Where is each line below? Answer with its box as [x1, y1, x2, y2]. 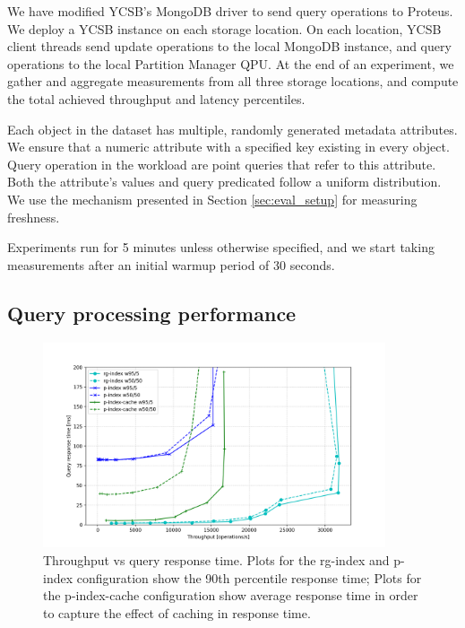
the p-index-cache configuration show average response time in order [43, 586, 418, 605]
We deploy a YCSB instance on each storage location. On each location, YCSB [7, 19, 442, 38]
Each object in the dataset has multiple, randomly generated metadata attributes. [7, 119, 458, 138]
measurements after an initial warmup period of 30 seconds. [7, 255, 335, 274]
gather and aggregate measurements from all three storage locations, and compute [7, 72, 459, 91]
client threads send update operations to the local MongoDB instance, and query [7, 37, 452, 56]
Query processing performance [7, 299, 297, 327]
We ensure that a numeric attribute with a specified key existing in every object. [7, 137, 450, 156]
